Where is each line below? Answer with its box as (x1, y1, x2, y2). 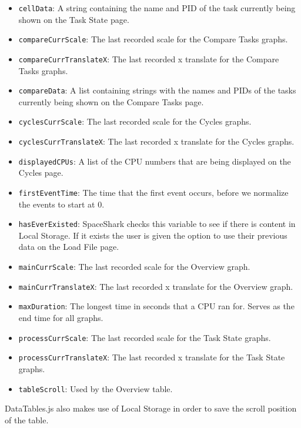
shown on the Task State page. (18, 13, 129, 25)
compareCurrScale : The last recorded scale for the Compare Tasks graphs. (18, 33, 288, 45)
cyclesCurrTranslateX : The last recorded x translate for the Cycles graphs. (18, 135, 295, 148)
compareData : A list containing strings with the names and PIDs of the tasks (18, 84, 296, 96)
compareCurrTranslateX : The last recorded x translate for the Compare (18, 52, 279, 65)
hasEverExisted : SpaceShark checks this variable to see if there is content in (18, 218, 296, 230)
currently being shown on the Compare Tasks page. (18, 95, 204, 108)
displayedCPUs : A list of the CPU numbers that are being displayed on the (18, 155, 291, 167)
